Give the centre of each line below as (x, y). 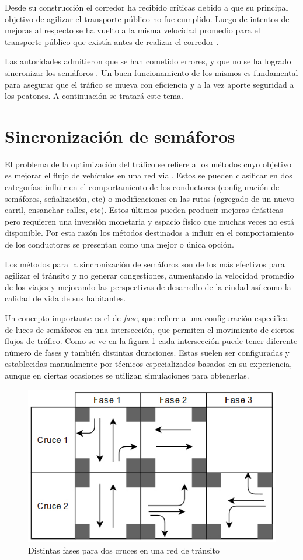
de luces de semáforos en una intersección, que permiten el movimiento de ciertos (150, 329)
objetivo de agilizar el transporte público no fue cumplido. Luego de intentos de (147, 18)
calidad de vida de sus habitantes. (65, 298)
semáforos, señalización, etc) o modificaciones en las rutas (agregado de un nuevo (150, 198)
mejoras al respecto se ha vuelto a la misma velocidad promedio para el (133, 30)
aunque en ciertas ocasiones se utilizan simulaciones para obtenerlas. (127, 375)
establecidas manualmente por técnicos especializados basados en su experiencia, (149, 364)
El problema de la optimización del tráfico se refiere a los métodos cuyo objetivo (148, 164)
